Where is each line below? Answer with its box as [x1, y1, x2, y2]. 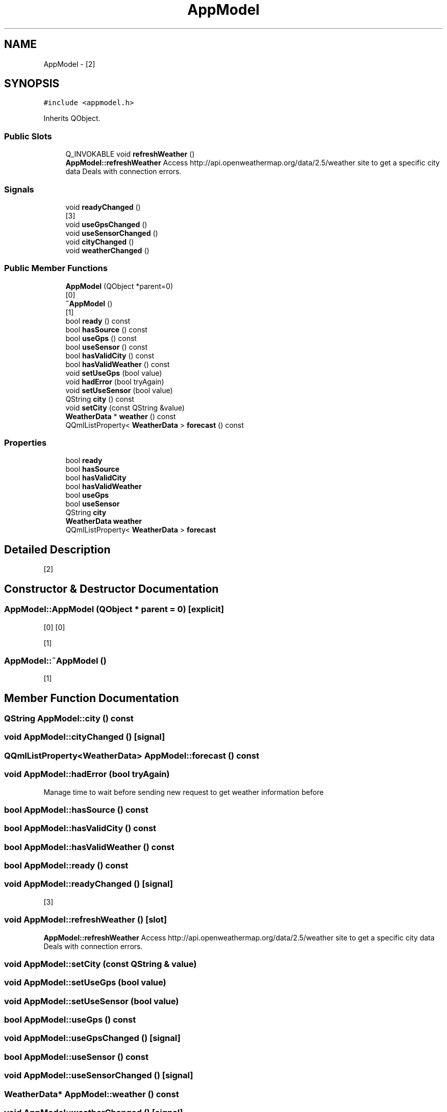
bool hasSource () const [65, 325, 147, 334]
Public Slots [4, 131, 52, 141]
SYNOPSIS [4, 77, 60, 90]
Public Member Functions [4, 263, 108, 274]
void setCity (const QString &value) [65, 403, 185, 412]
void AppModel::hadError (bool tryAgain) [4, 769, 170, 780]
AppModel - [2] [43, 59, 95, 68]
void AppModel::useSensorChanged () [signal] [4, 1070, 193, 1081]
